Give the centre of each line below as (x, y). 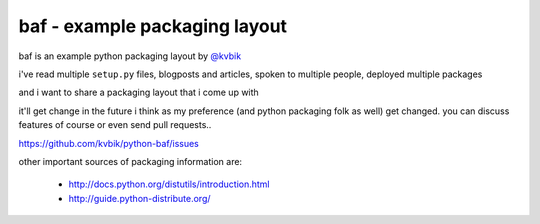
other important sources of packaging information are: (130, 161)
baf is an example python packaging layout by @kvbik (130, 56)
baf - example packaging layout (153, 26)
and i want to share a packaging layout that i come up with (138, 92)
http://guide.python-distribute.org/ (139, 198)
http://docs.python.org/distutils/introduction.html (169, 184)
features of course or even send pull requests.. (115, 125)
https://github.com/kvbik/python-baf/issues (108, 143)
